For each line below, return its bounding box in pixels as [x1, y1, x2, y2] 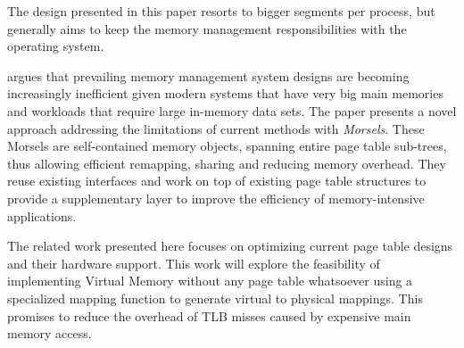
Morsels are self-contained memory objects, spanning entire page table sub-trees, [7, 137, 447, 155]
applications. [7, 206, 77, 225]
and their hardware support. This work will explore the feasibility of [7, 253, 380, 272]
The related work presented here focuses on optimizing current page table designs [7, 236, 453, 255]
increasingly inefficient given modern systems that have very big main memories [7, 84, 443, 103]
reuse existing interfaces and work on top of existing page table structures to [7, 171, 427, 190]
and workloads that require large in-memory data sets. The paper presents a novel [7, 101, 457, 120]
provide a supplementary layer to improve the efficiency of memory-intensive [7, 188, 425, 207]
